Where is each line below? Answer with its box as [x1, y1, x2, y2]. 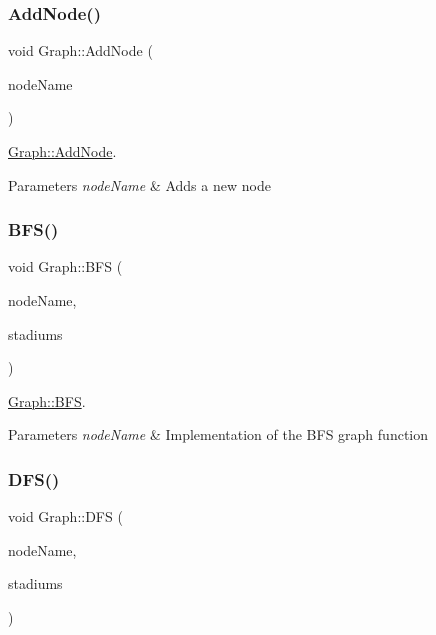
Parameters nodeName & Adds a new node [8, 174, 271, 195]
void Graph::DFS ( [8, 506, 123, 527]
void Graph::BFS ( [8, 256, 123, 277]
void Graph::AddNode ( [8, 40, 153, 61]
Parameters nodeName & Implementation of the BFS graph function [8, 424, 429, 445]
